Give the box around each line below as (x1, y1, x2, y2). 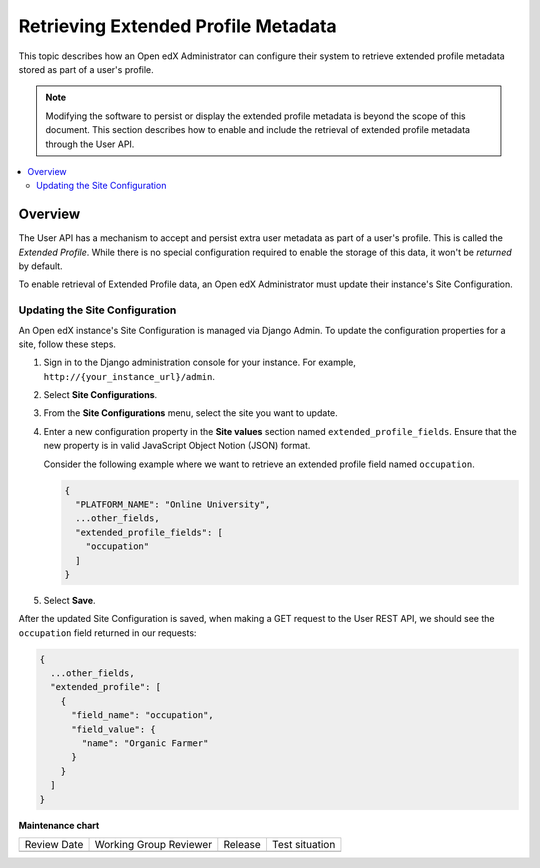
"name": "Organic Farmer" (81, 738, 209, 749)
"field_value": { (71, 723, 157, 735)
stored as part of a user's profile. (18, 63, 154, 75)
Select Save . (43, 594, 96, 606)
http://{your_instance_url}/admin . (43, 370, 215, 382)
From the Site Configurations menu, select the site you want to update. (43, 407, 339, 419)
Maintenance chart (18, 819, 100, 831)
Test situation (271, 837, 336, 851)
